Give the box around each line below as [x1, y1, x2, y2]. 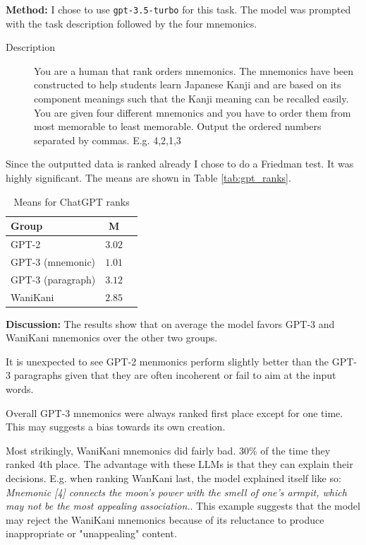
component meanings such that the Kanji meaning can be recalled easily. [34, 91, 349, 106]
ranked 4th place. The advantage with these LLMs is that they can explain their [6, 457, 353, 471]
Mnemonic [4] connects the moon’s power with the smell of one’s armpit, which [6, 484, 347, 499]
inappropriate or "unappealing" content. [6, 526, 177, 541]
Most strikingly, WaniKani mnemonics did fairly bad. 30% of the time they [6, 443, 331, 457]
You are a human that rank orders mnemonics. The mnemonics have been [34, 63, 354, 78]
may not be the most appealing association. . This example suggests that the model [6, 498, 360, 513]
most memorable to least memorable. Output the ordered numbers [34, 119, 322, 134]
